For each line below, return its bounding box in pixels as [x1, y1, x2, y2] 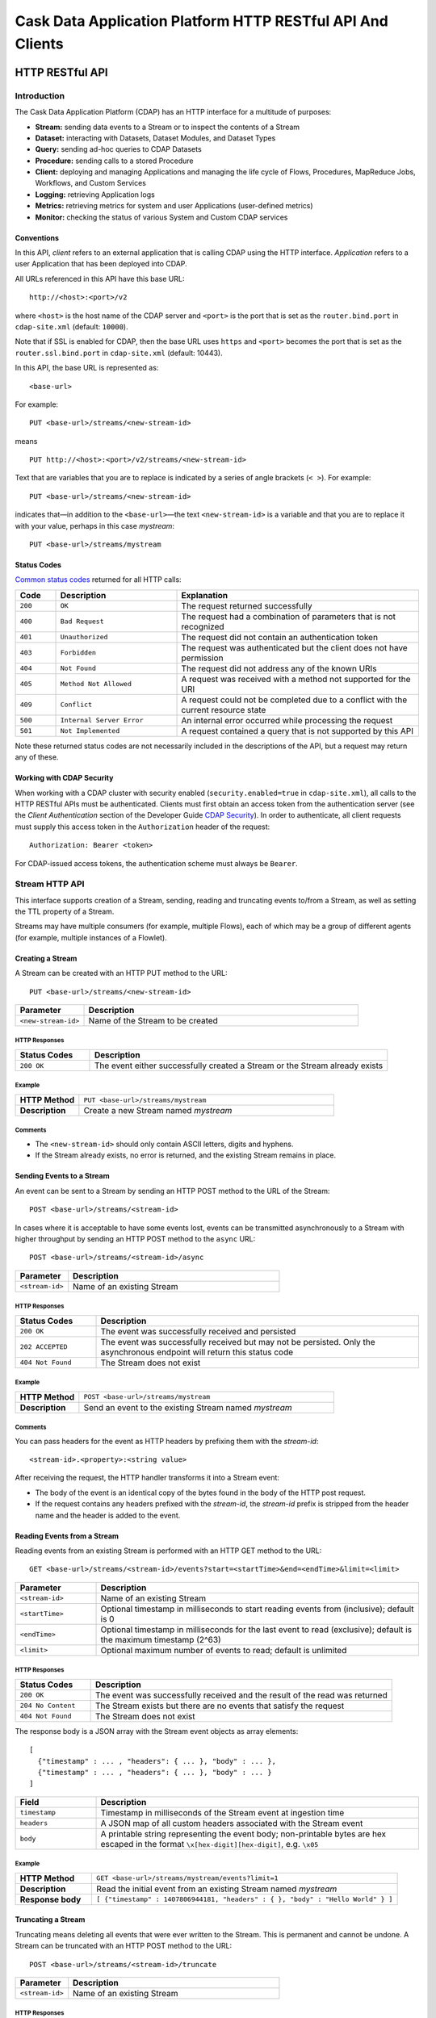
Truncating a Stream [15, 1915, 86, 1924]
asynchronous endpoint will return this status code [100, 1346, 294, 1358]
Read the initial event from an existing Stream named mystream [96, 1883, 337, 1894]
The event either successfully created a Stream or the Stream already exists [94, 1060, 384, 1071]
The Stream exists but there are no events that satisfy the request [94, 1700, 345, 1711]
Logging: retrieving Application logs [35, 190, 155, 199]
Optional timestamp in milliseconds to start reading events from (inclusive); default [100, 1603, 415, 1614]
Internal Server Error [60, 716, 144, 725]
